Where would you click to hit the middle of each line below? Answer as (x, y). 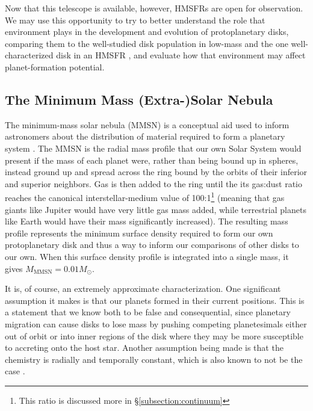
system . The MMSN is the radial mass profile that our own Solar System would (153, 148)
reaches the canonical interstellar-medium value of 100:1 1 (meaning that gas (145, 196)
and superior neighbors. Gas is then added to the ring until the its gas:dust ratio (153, 183)
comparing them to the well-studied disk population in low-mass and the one (147, 43)
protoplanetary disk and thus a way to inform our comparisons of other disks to (152, 245)
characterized (29, 55)
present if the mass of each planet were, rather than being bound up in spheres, (152, 160)
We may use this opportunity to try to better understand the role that (135, 20)
